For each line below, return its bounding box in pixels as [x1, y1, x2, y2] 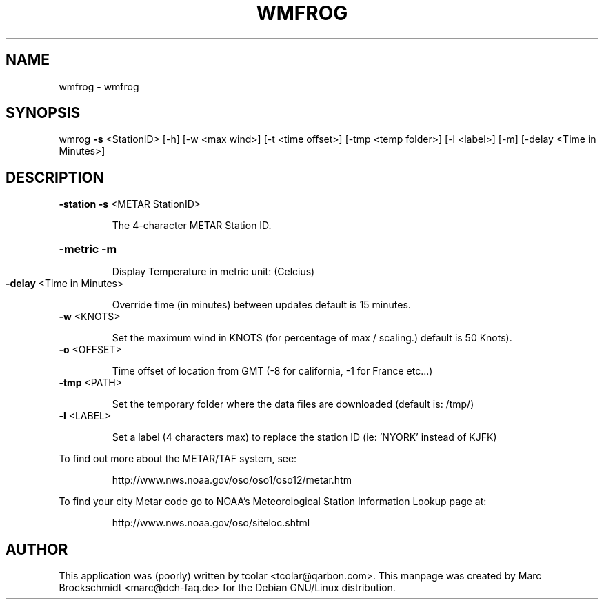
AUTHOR [6, 540, 68, 558]
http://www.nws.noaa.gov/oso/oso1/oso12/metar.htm [112, 474, 352, 486]
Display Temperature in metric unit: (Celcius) [112, 266, 315, 278]
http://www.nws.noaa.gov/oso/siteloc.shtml [112, 517, 310, 529]
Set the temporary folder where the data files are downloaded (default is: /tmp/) [112, 398, 474, 410]
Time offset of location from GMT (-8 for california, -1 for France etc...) [112, 365, 433, 377]
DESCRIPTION [6, 168, 104, 186]
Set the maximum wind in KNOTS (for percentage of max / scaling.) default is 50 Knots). [112, 332, 512, 344]
